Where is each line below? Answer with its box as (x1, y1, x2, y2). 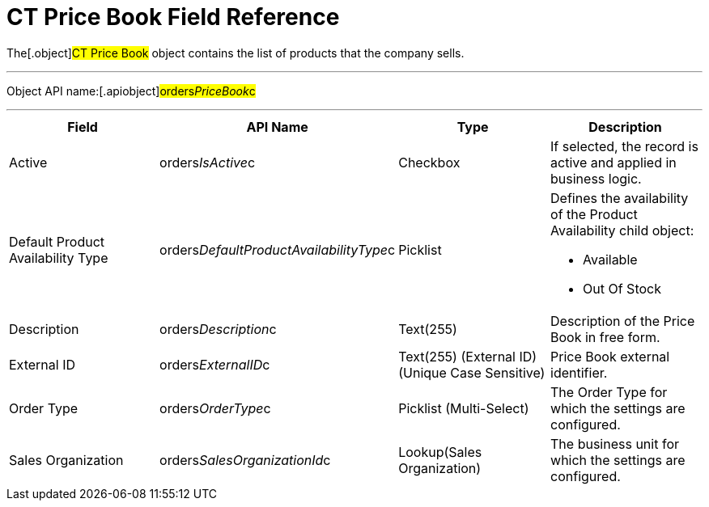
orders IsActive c (159, 154, 256, 171)
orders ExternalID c (159, 356, 270, 373)
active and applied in (550, 154, 677, 171)
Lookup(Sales (398, 443, 482, 460)
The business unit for (550, 435, 679, 452)
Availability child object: (550, 222, 694, 239)
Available (583, 251, 638, 268)
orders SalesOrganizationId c (159, 451, 331, 468)
